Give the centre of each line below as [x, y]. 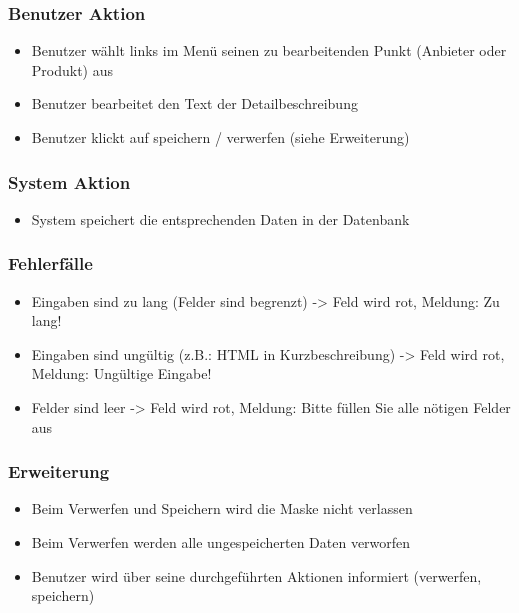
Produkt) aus [72, 69]
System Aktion [69, 181]
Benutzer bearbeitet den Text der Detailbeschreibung [194, 103]
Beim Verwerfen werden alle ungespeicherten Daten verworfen [221, 542]
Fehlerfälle [50, 263]
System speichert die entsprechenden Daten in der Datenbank [220, 218]
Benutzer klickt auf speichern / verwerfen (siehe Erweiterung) [220, 137]
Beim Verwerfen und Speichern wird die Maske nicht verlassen [222, 508]
